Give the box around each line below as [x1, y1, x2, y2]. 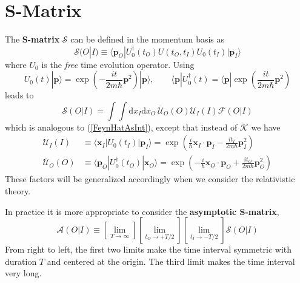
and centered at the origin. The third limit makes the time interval [47, 254, 295, 267]
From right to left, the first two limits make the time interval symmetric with [5, 243, 292, 256]
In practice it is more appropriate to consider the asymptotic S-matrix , [5, 205, 279, 217]
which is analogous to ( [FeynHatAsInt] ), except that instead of [5, 120, 238, 133]
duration [5, 254, 37, 267]
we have [251, 120, 281, 133]
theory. [5, 184, 31, 197]
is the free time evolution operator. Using [41, 58, 195, 70]
